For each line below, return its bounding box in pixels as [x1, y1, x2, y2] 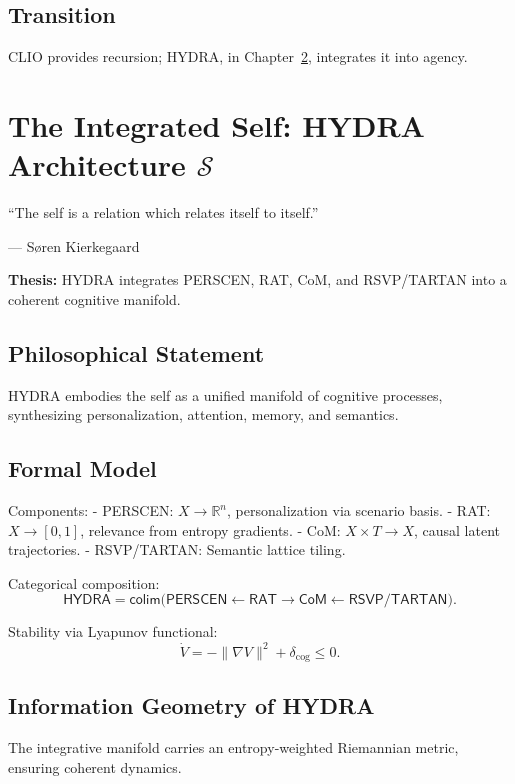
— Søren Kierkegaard [8, 235, 140, 256]
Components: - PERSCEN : [8, 500, 174, 521]
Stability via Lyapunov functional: [8, 621, 218, 642]
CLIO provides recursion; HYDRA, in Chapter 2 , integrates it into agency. [8, 46, 468, 67]
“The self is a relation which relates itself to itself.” [8, 202, 319, 223]
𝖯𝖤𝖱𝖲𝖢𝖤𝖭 [166, 593, 228, 608]
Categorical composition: [8, 572, 160, 593]
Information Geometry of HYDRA [8, 690, 375, 721]
